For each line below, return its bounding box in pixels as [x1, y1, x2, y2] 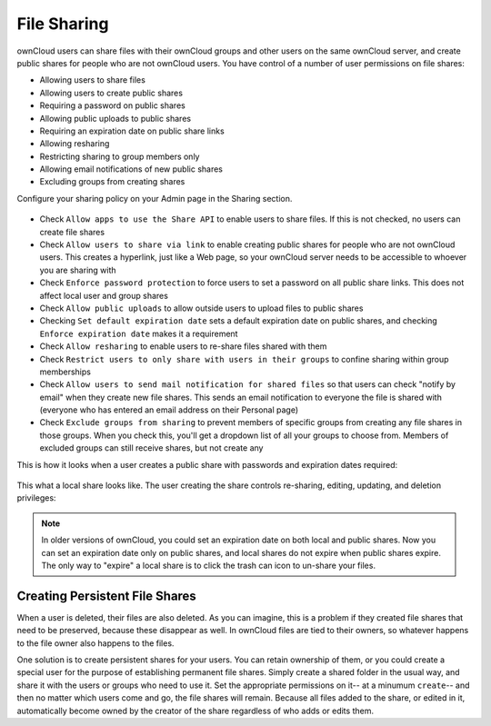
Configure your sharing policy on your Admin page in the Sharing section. [16, 193, 293, 204]
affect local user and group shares [39, 290, 168, 301]
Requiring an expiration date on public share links [39, 125, 225, 136]
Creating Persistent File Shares [16, 588, 197, 603]
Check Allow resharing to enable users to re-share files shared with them [39, 341, 327, 352]
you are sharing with [39, 264, 117, 275]
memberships [39, 366, 91, 377]
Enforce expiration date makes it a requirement [39, 328, 238, 339]
